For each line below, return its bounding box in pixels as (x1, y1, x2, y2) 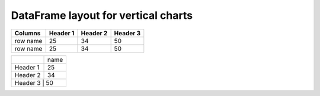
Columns (14, 29, 41, 37)
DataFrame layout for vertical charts (11, 9, 193, 22)
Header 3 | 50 (14, 78, 53, 87)
